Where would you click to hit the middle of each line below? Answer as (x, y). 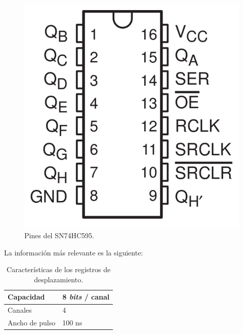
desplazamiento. (59, 279)
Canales (20, 310)
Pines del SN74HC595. (59, 235)
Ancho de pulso (32, 323)
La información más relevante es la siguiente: (74, 252)
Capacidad (26, 297)
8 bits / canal (86, 297)
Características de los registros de (59, 269)
